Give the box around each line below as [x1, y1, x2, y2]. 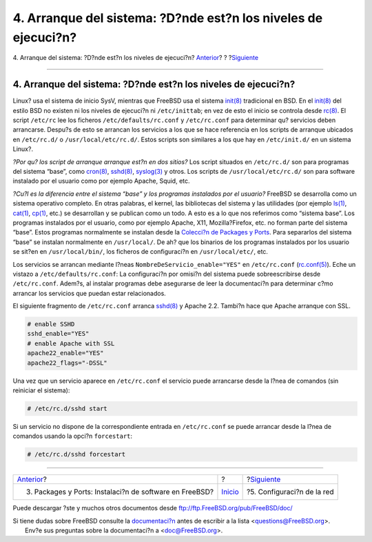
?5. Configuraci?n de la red [247, 487, 334, 496]
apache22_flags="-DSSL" [27, 359, 108, 367]
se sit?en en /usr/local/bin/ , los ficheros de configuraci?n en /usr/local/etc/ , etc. [12, 248, 269, 256]
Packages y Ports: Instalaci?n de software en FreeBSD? [34, 487, 214, 496]
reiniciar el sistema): [12, 386, 70, 394]
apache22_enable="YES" [27, 349, 104, 357]
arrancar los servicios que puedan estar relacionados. [12, 289, 167, 297]
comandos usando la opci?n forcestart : [12, 432, 133, 441]
